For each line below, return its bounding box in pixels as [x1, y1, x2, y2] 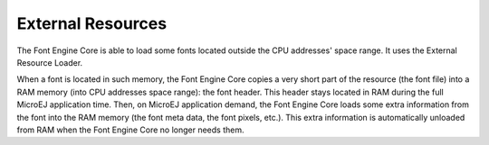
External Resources [16, 14, 168, 33]
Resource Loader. [16, 57, 83, 68]
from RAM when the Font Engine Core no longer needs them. [16, 124, 244, 135]
